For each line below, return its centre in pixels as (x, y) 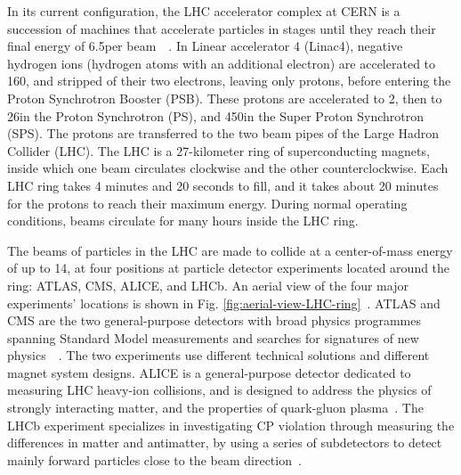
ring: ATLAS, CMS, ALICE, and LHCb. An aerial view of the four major (208, 285)
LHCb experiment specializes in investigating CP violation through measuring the (231, 425)
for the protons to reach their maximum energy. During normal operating (207, 203)
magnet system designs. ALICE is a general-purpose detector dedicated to (209, 372)
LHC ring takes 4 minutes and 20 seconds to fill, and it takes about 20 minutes (223, 185)
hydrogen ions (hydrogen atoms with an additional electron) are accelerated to (222, 63)
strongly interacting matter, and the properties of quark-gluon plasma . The (215, 408)
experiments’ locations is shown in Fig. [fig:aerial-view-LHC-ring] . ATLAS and (224, 303)
